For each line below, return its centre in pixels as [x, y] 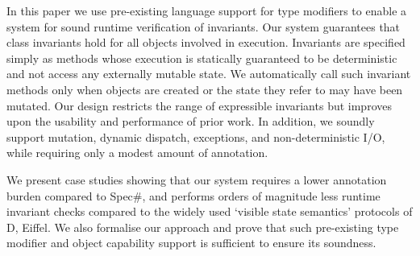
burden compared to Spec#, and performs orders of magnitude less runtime [193, 195]
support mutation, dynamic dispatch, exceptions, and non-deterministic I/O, [196, 136]
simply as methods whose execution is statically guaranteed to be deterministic [202, 58]
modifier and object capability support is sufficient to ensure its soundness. [191, 243]
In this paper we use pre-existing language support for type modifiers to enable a [207, 10]
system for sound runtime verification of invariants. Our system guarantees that [204, 26]
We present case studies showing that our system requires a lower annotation [197, 179]
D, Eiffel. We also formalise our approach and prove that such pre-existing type [203, 227]
